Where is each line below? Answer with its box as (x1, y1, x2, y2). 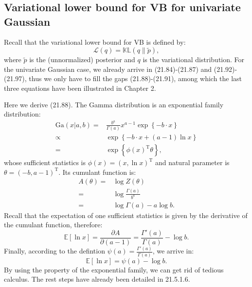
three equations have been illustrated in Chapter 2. (4, 83, 156, 93)
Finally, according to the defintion (4, 246, 105, 256)
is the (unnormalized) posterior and (29, 54, 135, 65)
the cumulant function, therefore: (4, 219, 103, 230)
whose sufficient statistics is (4, 157, 86, 168)
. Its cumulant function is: (58, 167, 136, 177)
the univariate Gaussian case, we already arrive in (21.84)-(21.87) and (4, 64, 212, 74)
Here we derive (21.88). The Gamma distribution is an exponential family (4, 99, 224, 109)
